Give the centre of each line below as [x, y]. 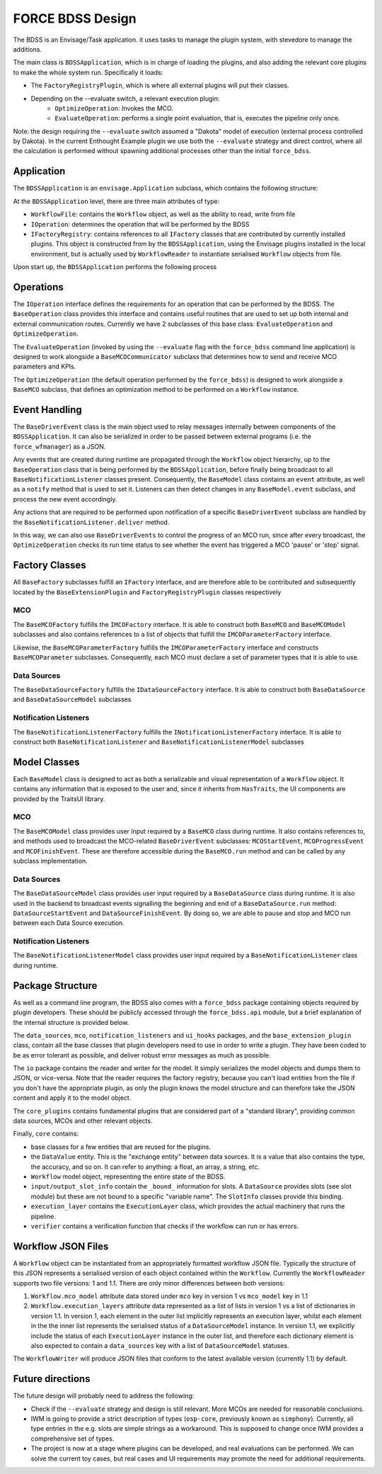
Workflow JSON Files [61, 1246]
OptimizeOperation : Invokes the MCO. [114, 108]
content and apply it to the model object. [72, 1098]
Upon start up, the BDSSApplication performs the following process [115, 267]
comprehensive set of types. [73, 1439]
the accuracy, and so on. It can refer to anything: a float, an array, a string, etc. [145, 1167]
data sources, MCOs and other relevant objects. [83, 1121]
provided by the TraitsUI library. [59, 799]
